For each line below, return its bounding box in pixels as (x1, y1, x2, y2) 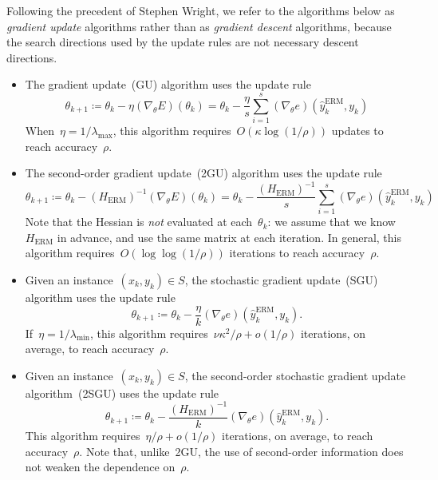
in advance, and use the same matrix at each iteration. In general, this (57, 228, 401, 245)
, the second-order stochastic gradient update (184, 367, 406, 383)
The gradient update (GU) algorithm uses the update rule (25, 76, 311, 93)
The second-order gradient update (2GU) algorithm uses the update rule (25, 165, 382, 181)
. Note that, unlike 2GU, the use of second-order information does (79, 442, 404, 459)
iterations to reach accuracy (229, 244, 365, 261)
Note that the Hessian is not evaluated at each (25, 213, 253, 230)
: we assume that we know (267, 213, 396, 230)
